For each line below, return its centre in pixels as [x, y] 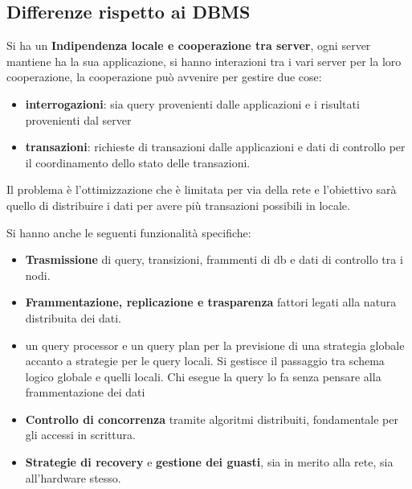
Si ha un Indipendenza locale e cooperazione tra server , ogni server [189, 45]
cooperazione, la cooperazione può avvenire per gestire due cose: [164, 77]
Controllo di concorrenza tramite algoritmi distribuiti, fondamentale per [212, 419]
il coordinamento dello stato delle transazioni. [138, 162]
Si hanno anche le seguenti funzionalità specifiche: [129, 232]
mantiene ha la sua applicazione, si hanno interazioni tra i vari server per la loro [204, 61]
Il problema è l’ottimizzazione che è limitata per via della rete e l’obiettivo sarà [202, 189]
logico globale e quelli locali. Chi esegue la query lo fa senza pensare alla [203, 376]
